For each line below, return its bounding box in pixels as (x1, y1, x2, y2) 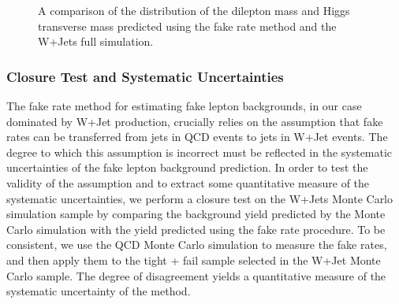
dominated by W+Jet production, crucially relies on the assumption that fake (6, 113, 383, 129)
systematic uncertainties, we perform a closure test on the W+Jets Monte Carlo (6, 190, 393, 206)
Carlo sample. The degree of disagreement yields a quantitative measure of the (6, 267, 386, 284)
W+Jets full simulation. (38, 33, 154, 50)
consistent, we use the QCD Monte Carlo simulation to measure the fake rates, (6, 236, 387, 253)
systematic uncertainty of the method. (6, 283, 191, 299)
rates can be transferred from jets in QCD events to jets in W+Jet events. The (6, 128, 388, 145)
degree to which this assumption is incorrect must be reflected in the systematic (6, 143, 393, 160)
